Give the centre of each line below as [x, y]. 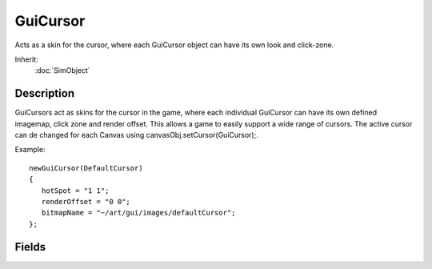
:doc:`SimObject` [63, 70]
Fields [30, 247]
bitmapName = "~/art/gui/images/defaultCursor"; [138, 213]
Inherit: [26, 59]
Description [45, 93]
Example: [30, 150]
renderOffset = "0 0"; [86, 201]
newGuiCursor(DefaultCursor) [86, 168]
